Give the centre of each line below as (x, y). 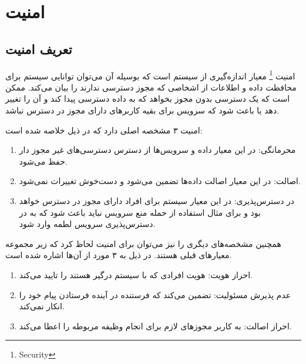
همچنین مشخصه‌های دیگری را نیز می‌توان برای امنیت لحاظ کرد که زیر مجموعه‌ (143, 243)
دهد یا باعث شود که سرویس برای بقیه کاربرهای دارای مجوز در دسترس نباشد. (142, 110)
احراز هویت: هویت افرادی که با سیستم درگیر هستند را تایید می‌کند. (136, 274)
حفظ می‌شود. (43, 161)
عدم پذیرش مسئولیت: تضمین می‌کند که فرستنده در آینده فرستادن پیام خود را (155, 294)
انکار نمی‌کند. (42, 306)
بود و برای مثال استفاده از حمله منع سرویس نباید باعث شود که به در (140, 212)
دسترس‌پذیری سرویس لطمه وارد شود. (87, 224)
